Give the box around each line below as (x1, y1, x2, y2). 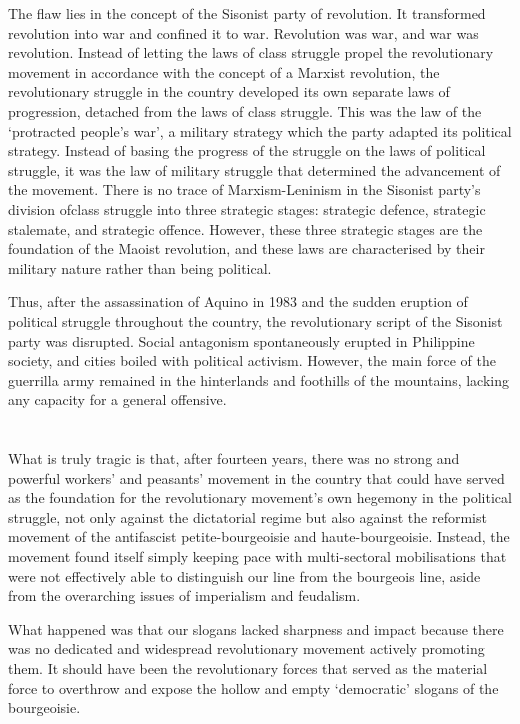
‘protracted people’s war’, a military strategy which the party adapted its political (8, 120, 512, 141)
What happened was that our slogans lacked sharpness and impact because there (8, 618, 504, 639)
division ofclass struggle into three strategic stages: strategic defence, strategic (8, 198, 486, 219)
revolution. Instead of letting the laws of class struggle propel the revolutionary (8, 42, 494, 63)
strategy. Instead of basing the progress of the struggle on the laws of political (8, 140, 486, 161)
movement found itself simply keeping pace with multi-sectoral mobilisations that (8, 546, 507, 567)
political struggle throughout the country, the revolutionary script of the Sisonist (8, 310, 503, 331)
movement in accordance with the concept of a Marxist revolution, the (8, 61, 440, 82)
